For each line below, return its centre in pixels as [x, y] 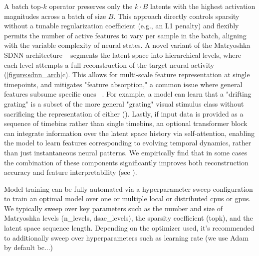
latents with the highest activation [203, 6]
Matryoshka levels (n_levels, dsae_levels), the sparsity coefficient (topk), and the [129, 218]
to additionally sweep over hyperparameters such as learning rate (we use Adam [126, 237]
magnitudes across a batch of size [55, 16]
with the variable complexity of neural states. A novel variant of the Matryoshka [127, 45]
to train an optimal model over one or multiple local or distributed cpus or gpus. [128, 198]
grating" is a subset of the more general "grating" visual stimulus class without [124, 103]
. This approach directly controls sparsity [176, 16]
